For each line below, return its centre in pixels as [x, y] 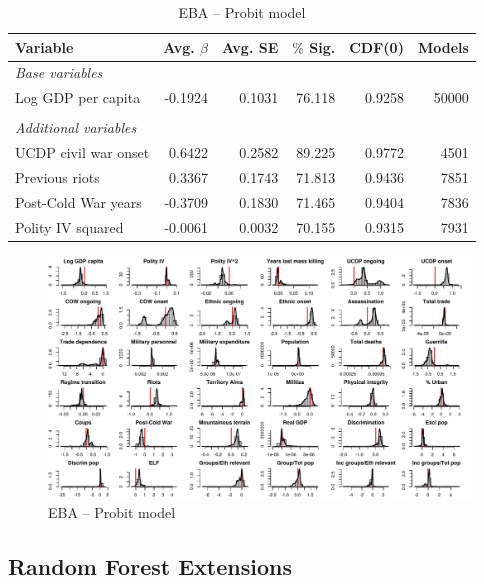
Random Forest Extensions [150, 565]
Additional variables [76, 127]
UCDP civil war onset [82, 152]
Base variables [59, 72]
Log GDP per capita [78, 97]
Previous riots [57, 177]
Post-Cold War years [78, 201]
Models [443, 46]
